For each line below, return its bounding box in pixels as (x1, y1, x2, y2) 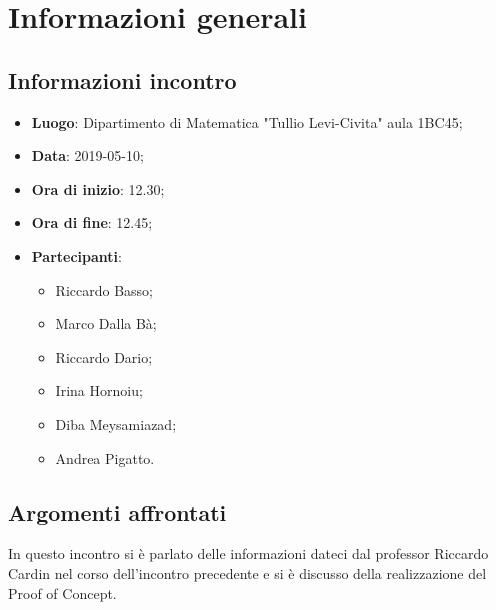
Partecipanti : (31, 245, 122, 266)
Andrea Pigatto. (55, 447, 155, 468)
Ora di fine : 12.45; (31, 212, 153, 233)
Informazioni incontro (8, 64, 237, 95)
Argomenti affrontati (8, 496, 227, 527)
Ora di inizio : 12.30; (31, 178, 165, 199)
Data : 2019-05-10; (31, 145, 144, 166)
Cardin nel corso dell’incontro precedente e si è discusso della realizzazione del (8, 562, 487, 583)
